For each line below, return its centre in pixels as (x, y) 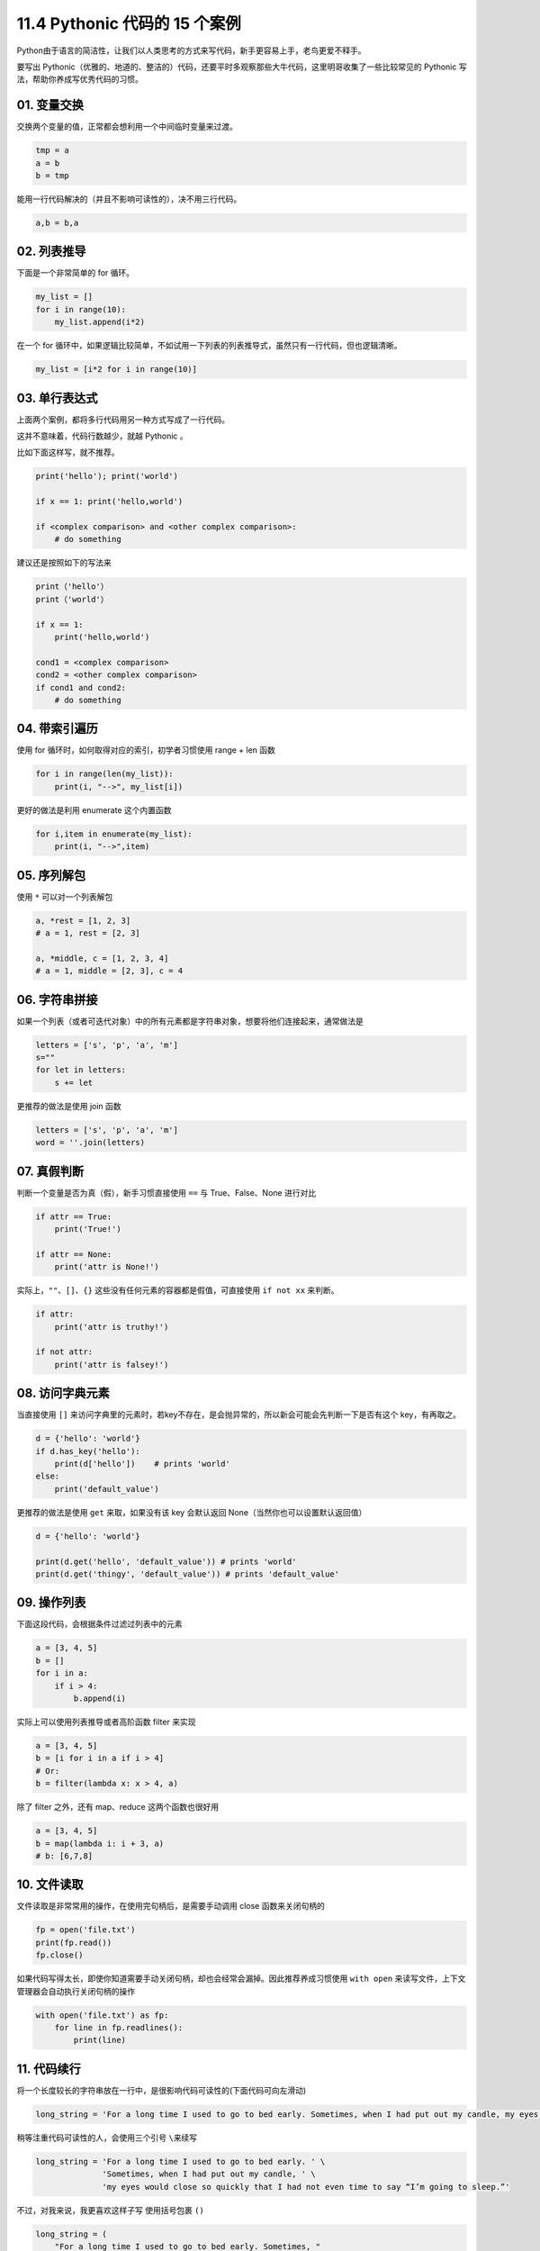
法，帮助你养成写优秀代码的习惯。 (80, 79)
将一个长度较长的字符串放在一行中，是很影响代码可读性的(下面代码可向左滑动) (162, 2090)
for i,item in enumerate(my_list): (114, 834)
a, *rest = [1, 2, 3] (83, 920)
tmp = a (52, 150)
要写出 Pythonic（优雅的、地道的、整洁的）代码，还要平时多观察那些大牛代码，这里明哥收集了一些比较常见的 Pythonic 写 (242, 67)
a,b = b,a (57, 222)
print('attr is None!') (107, 1267)
